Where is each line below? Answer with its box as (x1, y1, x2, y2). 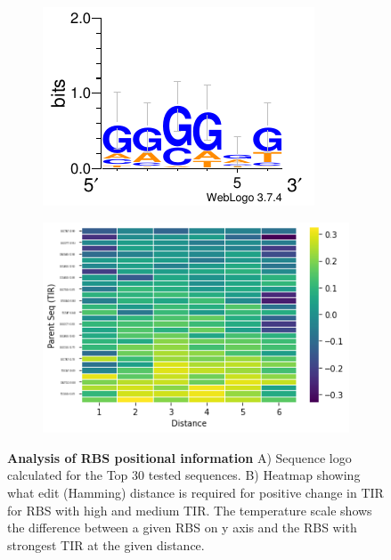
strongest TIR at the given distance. (7, 535, 205, 554)
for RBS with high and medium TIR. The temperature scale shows (7, 500, 372, 519)
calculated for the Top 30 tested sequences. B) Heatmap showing (7, 466, 361, 484)
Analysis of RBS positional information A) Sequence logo (7, 448, 352, 467)
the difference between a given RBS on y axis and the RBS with (7, 518, 357, 537)
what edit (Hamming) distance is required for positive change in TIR (7, 483, 384, 501)
